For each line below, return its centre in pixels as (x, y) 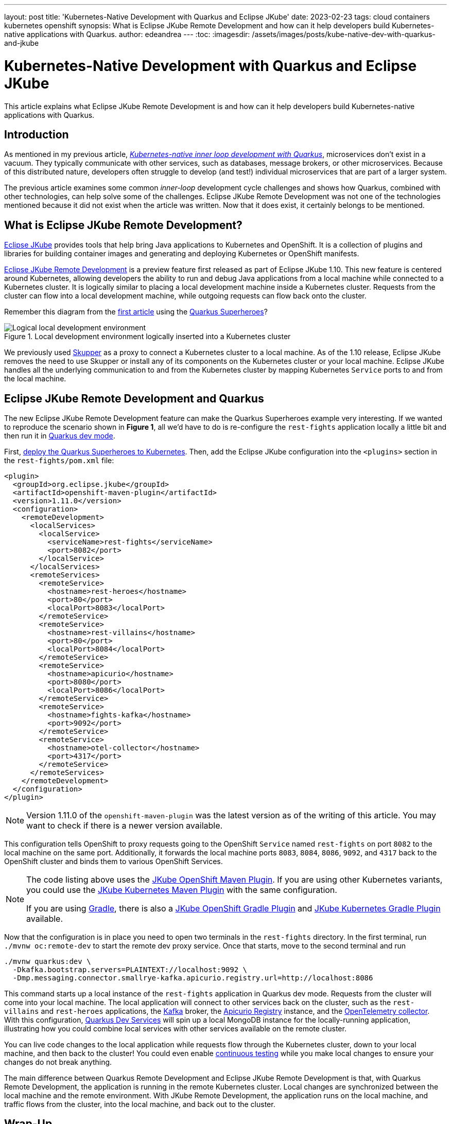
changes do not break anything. (58, 1062)
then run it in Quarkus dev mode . (60, 436)
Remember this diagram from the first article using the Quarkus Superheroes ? (136, 312)
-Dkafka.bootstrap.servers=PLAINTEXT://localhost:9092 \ (130, 970)
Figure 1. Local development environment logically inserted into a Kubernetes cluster (148, 337)
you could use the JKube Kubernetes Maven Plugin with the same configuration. (182, 890)
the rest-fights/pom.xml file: (59, 461)
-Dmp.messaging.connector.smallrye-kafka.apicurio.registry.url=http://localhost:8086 (193, 978)
